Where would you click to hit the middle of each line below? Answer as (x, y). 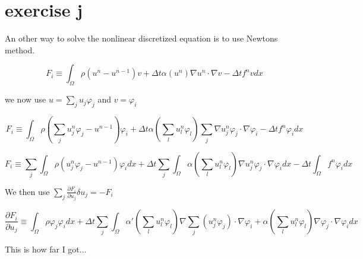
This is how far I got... (46, 249)
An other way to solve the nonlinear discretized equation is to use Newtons (141, 38)
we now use (26, 99)
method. (20, 49)
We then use (27, 191)
